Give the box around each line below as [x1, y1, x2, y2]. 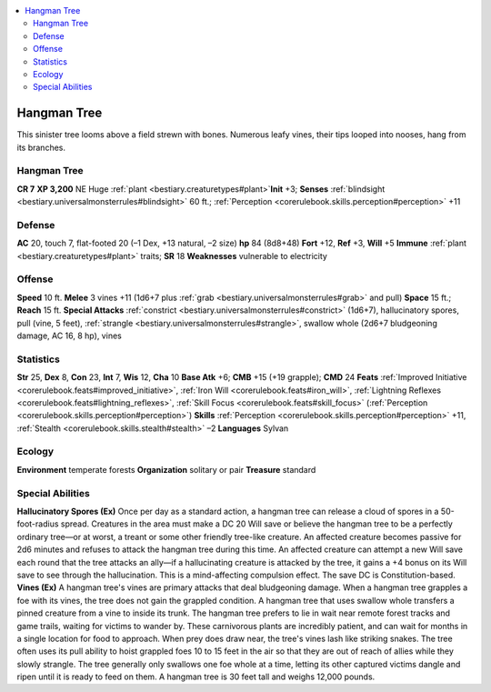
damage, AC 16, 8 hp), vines [16, 330, 122, 341]
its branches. [16, 142, 65, 153]
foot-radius [16, 518, 59, 529]
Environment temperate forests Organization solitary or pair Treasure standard [16, 464, 316, 475]
